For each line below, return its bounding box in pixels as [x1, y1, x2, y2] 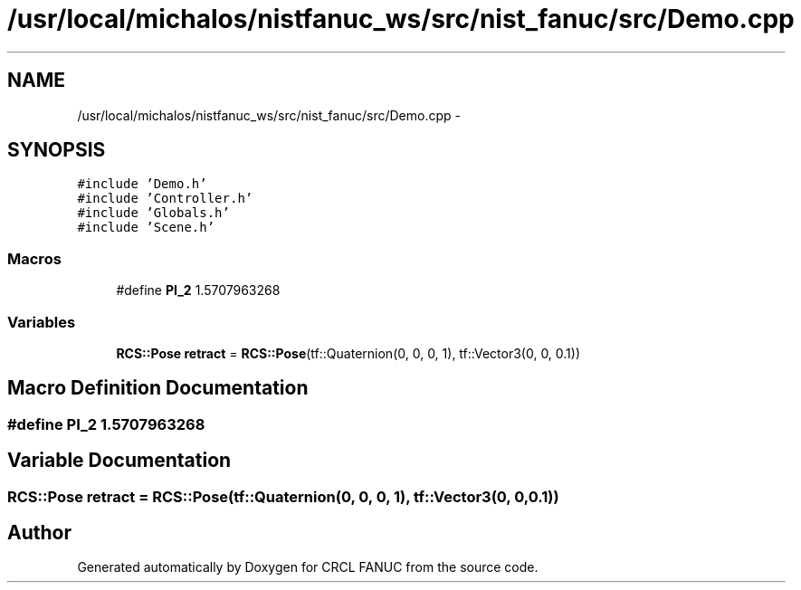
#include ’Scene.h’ [77, 220, 215, 235]
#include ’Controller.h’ [77, 191, 253, 206]
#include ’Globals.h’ [77, 205, 230, 221]
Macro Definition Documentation [7, 376, 309, 400]
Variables [7, 312, 76, 331]
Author [7, 521, 72, 545]
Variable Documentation [7, 449, 232, 472]
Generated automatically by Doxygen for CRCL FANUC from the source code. [77, 559, 539, 576]
